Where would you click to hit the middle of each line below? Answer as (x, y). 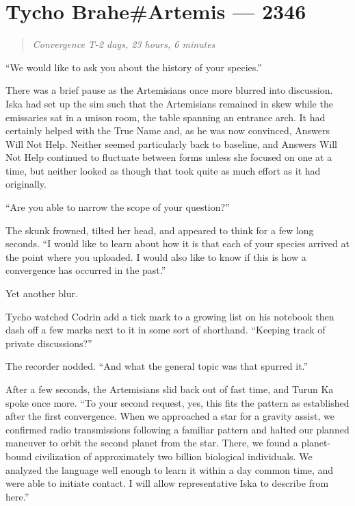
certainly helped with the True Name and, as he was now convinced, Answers (168, 130)
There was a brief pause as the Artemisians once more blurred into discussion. (169, 90)
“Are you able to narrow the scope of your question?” (118, 207)
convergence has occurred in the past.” (86, 270)
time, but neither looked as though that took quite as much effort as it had (163, 170)
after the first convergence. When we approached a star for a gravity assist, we (170, 416)
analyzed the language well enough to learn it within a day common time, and (170, 469)
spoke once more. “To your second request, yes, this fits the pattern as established (177, 402)
